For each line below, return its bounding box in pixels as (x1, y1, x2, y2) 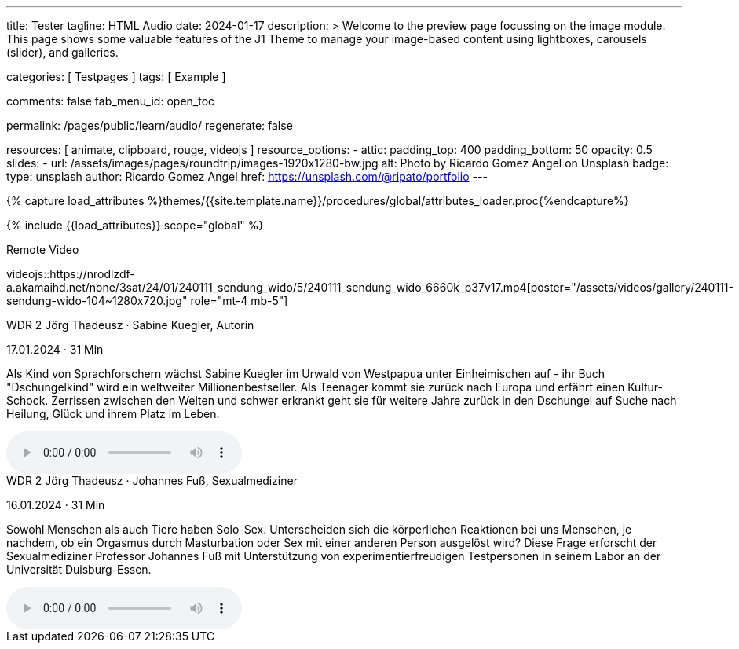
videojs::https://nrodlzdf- (6, 267, 135, 280)
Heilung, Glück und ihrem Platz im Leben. (6, 407, 220, 420)
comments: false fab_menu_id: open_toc (6, 94, 215, 108)
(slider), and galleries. (6, 46, 119, 59)
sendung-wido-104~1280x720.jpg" (6, 294, 188, 307)
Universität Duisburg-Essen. (6, 563, 152, 576)
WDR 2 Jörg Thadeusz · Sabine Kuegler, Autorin (6, 318, 254, 332)
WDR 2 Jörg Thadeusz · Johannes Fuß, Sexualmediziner (6, 474, 298, 487)
